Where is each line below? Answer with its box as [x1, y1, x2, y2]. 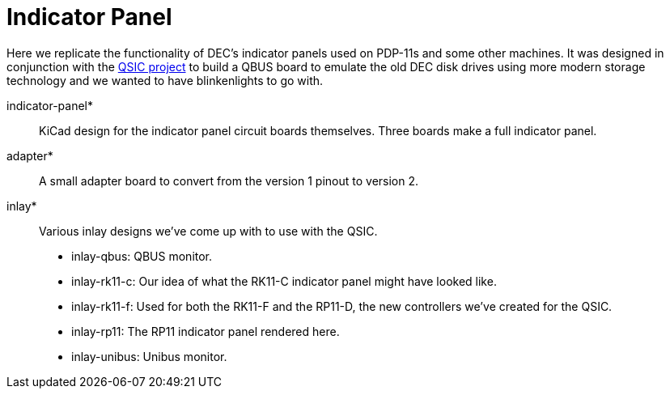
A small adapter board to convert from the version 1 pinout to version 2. [39, 173, 419, 188]
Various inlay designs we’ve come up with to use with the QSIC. [39, 223, 378, 238]
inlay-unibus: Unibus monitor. [71, 349, 227, 363]
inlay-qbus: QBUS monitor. [71, 248, 213, 263]
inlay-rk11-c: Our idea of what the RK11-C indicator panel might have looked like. [71, 274, 497, 288]
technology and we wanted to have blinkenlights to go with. [6, 73, 324, 87]
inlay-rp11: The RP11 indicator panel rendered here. [71, 324, 340, 338]
